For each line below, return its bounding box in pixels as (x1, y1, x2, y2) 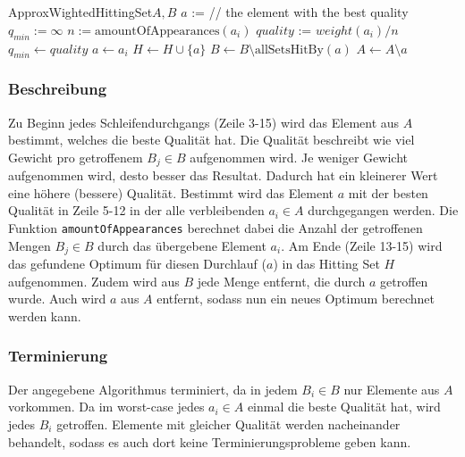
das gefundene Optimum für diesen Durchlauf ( (8, 254, 267, 273)
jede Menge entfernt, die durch (197, 271, 366, 290)
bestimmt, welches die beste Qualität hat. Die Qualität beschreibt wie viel (8, 130, 415, 149)
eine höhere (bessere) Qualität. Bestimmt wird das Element (8, 183, 334, 202)
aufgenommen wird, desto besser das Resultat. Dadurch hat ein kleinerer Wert (8, 166, 438, 185)
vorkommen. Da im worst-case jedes (8, 397, 205, 416)
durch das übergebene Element (97, 236, 266, 254)
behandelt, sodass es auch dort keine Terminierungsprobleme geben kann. (8, 432, 411, 451)
